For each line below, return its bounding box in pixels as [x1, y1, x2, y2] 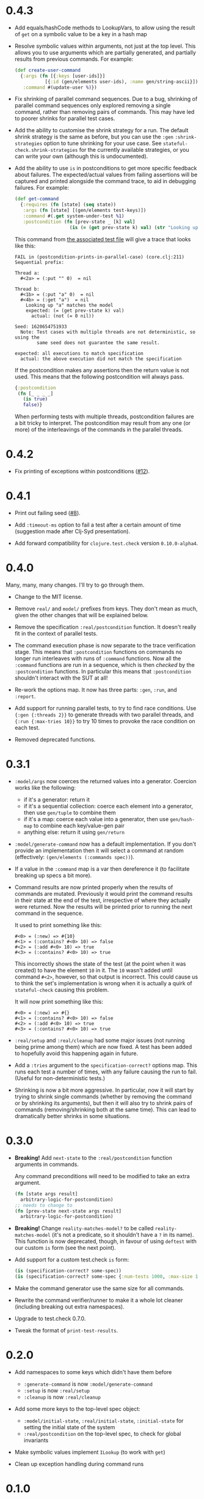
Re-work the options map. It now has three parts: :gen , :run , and [14, 686, 178, 693]
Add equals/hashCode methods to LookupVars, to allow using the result [14, 24, 195, 31]
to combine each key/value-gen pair [34, 822, 125, 829]
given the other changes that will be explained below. [14, 612, 149, 618]
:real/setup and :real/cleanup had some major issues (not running [14, 1036, 185, 1044]
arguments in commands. [14, 1160, 79, 1168]
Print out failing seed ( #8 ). [14, 509, 81, 517]
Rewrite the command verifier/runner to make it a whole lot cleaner [14, 1296, 183, 1304]
